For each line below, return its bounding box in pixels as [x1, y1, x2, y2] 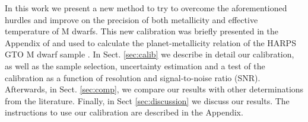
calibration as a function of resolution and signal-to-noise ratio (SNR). [5, 71, 261, 84]
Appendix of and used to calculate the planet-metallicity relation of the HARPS [5, 36, 296, 49]
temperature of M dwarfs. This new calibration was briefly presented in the [5, 25, 278, 37]
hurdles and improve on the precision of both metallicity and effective [5, 13, 258, 25]
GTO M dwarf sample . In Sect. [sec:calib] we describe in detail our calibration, [5, 48, 294, 60]
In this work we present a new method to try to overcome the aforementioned [5, 2, 287, 14]
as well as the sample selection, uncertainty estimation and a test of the [5, 59, 265, 72]
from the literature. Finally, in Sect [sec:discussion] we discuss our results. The [5, 94, 290, 107]
